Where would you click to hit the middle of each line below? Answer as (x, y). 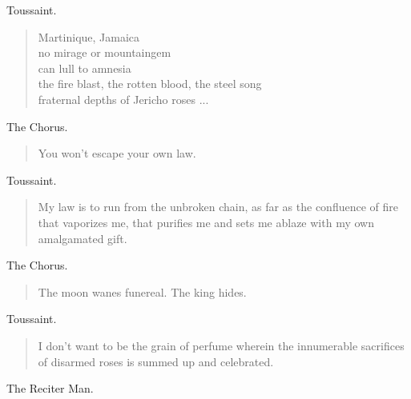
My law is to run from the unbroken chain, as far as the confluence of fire (218, 207)
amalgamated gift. (83, 238)
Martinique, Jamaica (89, 36)
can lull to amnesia (85, 68)
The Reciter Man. (50, 388)
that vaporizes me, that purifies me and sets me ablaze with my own (206, 222)
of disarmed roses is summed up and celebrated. (156, 361)
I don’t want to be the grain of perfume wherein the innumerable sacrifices (221, 345)
